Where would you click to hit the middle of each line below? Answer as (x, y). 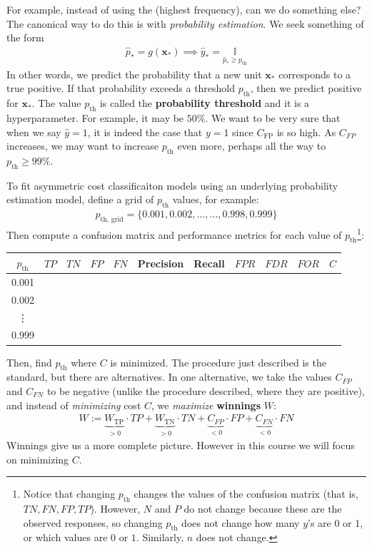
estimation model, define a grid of (80, 199)
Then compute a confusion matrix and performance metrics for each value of (174, 234)
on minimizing (38, 459)
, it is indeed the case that (145, 132)
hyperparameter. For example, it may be (95, 117)
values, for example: (216, 199)
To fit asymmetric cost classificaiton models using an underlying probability (172, 185)
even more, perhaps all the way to (252, 146)
